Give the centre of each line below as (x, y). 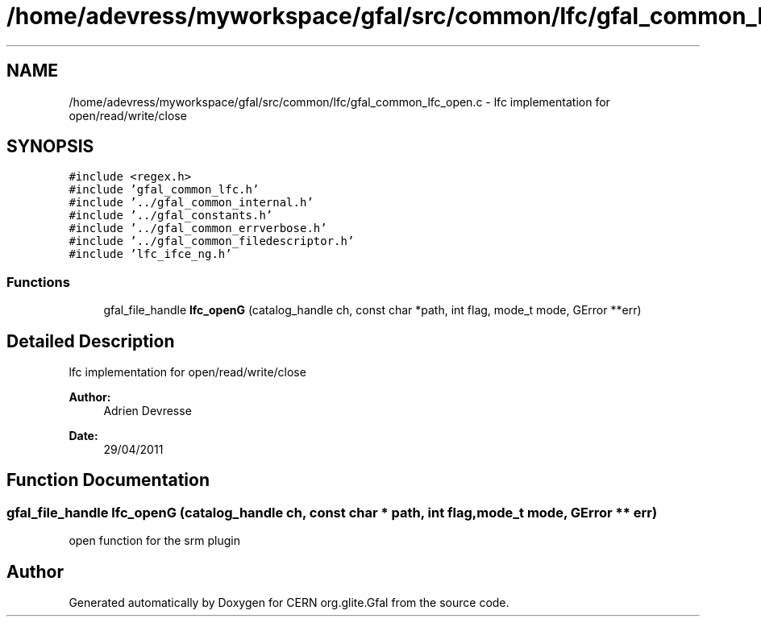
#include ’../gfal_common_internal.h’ (191, 203)
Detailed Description (91, 341)
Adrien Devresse (148, 411)
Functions (38, 282)
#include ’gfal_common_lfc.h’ (164, 190)
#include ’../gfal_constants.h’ (171, 216)
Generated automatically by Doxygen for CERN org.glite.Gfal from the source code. (289, 603)
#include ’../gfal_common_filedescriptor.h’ (212, 241)
